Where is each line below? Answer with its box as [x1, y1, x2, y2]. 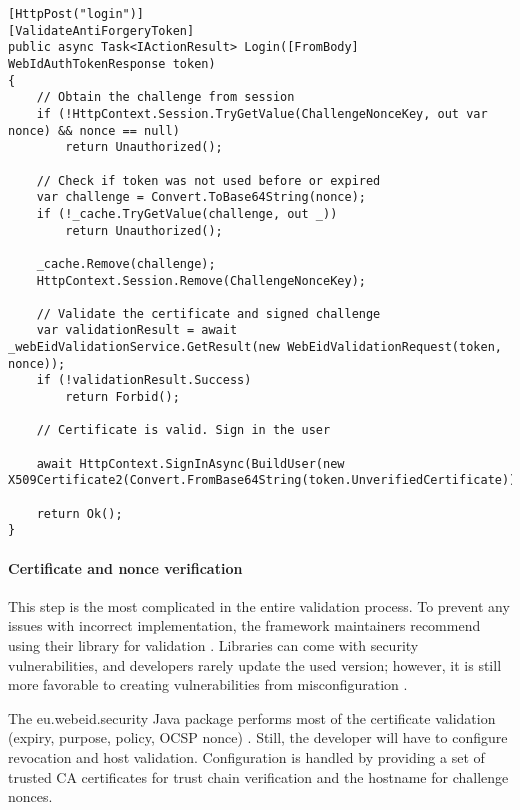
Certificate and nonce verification [8, 557, 243, 578]
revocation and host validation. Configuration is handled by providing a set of [8, 746, 485, 767]
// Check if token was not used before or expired [36, 173, 381, 188]
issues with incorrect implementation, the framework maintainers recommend [8, 615, 481, 636]
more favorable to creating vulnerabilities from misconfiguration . [8, 674, 408, 695]
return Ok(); [36, 506, 123, 521]
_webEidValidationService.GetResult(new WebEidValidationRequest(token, [8, 340, 502, 355]
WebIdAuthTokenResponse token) [8, 56, 216, 71]
